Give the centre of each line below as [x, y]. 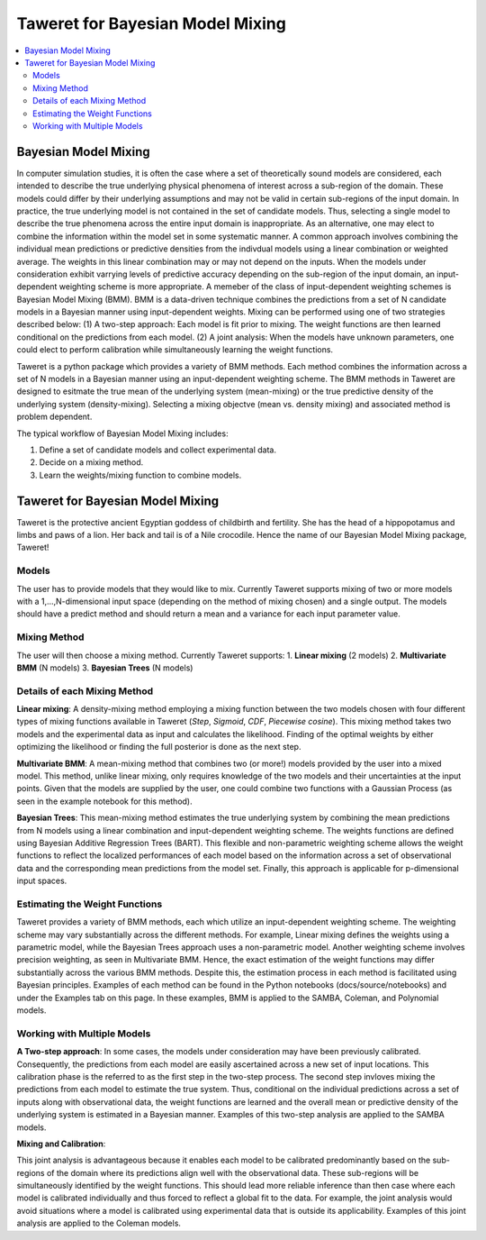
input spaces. [42, 881]
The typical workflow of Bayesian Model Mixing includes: [122, 433]
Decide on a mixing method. [91, 462]
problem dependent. [54, 417]
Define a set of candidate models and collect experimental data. [157, 450]
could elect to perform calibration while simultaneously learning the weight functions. [175, 350]
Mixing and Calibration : [61, 1144]
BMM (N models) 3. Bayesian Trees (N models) [105, 668]
